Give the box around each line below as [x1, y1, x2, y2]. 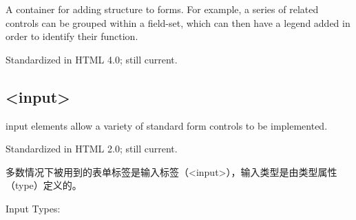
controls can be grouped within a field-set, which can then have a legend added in [6, 15, 350, 30]
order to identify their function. [6, 29, 138, 43]
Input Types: [6, 201, 61, 215]
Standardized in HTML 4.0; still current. [6, 52, 178, 66]
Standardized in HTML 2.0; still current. [6, 141, 178, 156]
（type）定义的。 [6, 178, 82, 192]
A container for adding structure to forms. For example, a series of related [6, 2, 319, 16]
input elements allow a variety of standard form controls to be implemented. [6, 118, 328, 132]
